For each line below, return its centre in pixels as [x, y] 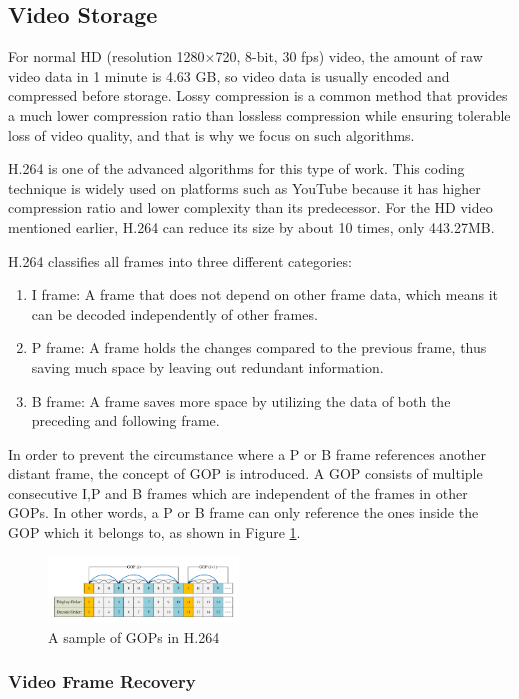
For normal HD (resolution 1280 [106, 56]
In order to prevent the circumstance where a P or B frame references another [247, 453]
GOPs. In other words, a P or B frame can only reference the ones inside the [243, 512]
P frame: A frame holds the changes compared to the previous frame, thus [259, 347]
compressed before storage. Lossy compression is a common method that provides [258, 95]
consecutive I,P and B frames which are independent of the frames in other [238, 492]
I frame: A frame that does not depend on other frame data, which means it [264, 294]
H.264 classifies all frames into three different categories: [180, 260]
